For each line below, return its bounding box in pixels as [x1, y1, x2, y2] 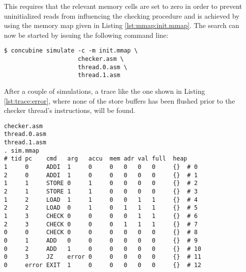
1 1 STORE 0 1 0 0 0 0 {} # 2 [4, 180, 198, 187]
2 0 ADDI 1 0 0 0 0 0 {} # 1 [4, 171, 198, 179]
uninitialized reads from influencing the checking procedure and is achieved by [4, 10, 240, 21]
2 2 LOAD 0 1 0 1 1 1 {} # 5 [4, 204, 198, 212]
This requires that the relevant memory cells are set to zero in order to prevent [4, 1, 242, 11]
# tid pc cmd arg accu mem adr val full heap [4, 155, 187, 163]
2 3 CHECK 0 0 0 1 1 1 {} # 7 [4, 220, 198, 228]
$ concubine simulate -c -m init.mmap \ [4, 47, 138, 54]
